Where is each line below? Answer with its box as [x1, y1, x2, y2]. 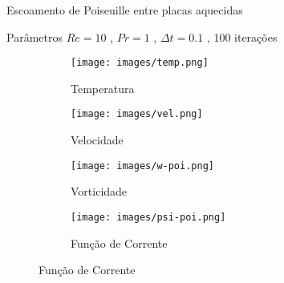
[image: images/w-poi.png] [71, 160, 214, 172]
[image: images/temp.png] [71, 57, 209, 69]
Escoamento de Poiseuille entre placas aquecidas [6, 2, 243, 18]
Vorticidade [71, 183, 128, 200]
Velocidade [71, 131, 124, 148]
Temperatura [71, 79, 135, 96]
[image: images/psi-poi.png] [71, 211, 226, 223]
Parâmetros [6, 28, 63, 45]
